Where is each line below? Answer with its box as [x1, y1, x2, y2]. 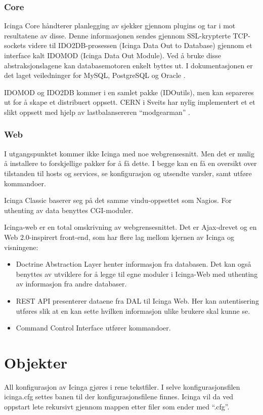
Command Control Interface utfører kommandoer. [16, 322, 171, 333]
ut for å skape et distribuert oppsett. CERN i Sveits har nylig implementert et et [4, 97, 255, 107]
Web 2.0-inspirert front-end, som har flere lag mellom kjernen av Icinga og [4, 231, 234, 242]
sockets [4, 40, 26, 51]
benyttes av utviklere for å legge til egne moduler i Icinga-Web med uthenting [16, 268, 258, 279]
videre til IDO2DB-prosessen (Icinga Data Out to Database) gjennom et [28, 40, 252, 51]
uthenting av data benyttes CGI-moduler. [4, 204, 134, 215]
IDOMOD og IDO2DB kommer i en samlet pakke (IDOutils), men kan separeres [4, 87, 254, 97]
